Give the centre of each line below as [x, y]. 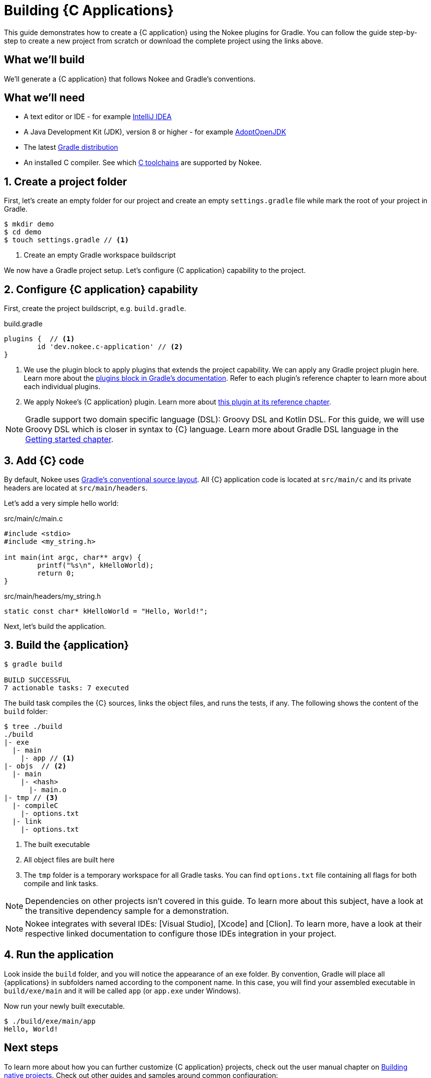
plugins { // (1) [39, 339]
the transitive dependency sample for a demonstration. [127, 911]
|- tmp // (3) [31, 797]
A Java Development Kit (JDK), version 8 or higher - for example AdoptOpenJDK [155, 132]
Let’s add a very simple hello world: [61, 503]
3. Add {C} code [44, 460]
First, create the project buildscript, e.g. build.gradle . [95, 309]
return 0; [56, 573]
